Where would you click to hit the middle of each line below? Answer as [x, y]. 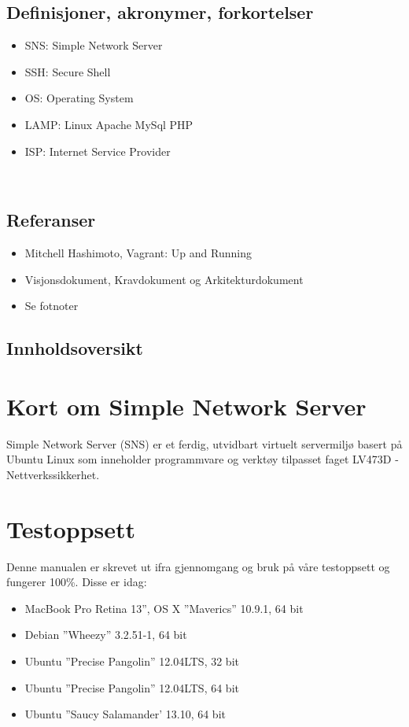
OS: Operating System [79, 98]
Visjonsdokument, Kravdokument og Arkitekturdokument [164, 279]
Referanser [51, 220]
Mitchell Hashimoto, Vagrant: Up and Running [138, 252]
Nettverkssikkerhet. [53, 474]
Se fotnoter [52, 306]
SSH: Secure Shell [68, 71]
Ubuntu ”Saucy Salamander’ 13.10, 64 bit [125, 714]
